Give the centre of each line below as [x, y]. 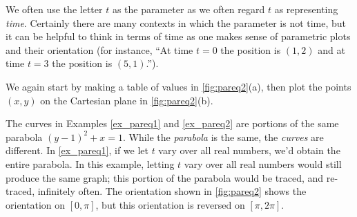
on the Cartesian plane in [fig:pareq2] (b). [127, 100]
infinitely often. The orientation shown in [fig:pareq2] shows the [172, 191]
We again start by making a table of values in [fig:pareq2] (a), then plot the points [178, 86]
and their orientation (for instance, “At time [99, 49]
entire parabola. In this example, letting [90, 163]
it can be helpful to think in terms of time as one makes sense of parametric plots [178, 36]
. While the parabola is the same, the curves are [223, 136]
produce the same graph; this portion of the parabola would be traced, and [165, 177]
